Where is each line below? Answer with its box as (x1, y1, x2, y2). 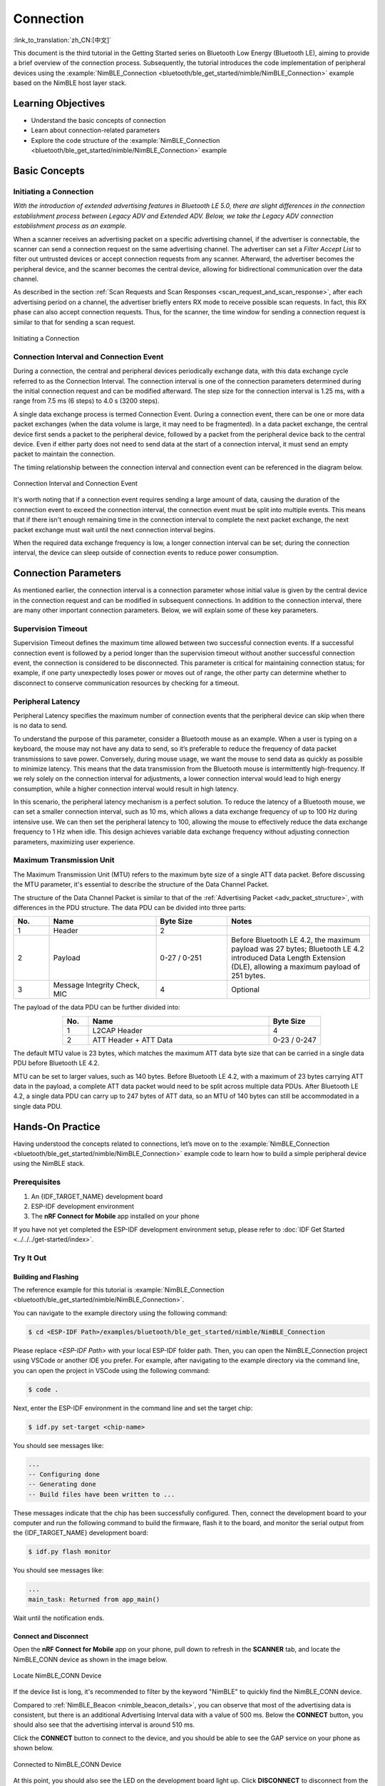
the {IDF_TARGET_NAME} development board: (13, 1529, 149, 1537)
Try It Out (13, 1252, 47, 1262)
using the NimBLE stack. (13, 1159, 86, 1168)
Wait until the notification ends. (13, 1613, 105, 1622)
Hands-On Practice (13, 1120, 101, 1132)
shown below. (13, 1744, 54, 1752)
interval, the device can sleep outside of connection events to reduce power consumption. (13, 549, 279, 557)
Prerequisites (13, 1177, 61, 1187)
